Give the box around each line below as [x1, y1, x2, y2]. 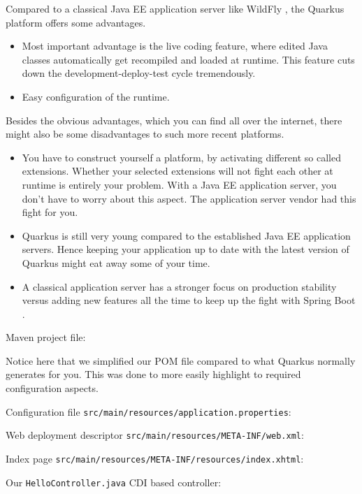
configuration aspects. [6, 381, 99, 395]
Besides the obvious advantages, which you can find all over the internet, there [6, 112, 342, 127]
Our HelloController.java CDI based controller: [6, 474, 222, 489]
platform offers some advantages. [6, 15, 146, 29]
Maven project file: [6, 330, 86, 344]
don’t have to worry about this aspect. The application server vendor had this [22, 191, 356, 205]
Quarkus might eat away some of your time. [22, 255, 210, 270]
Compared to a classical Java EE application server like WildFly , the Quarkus [6, 1, 345, 15]
